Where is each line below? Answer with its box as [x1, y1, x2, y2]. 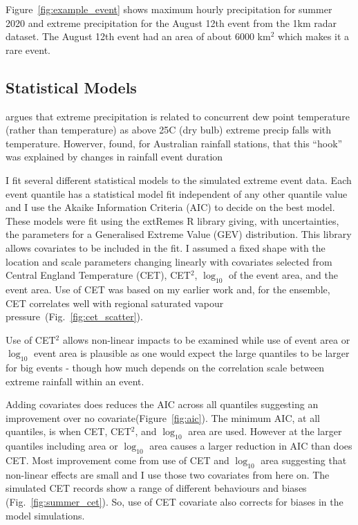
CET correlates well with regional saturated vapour [6, 295, 224, 310]
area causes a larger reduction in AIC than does [149, 439, 352, 453]
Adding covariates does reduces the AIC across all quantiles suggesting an [6, 397, 319, 412]
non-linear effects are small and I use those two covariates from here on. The [6, 467, 330, 481]
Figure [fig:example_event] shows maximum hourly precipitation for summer [6, 2, 332, 16]
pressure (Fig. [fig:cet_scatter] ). [6, 309, 143, 324]
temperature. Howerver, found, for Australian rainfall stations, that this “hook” [6, 136, 343, 150]
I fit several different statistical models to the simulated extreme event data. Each [6, 172, 352, 187]
